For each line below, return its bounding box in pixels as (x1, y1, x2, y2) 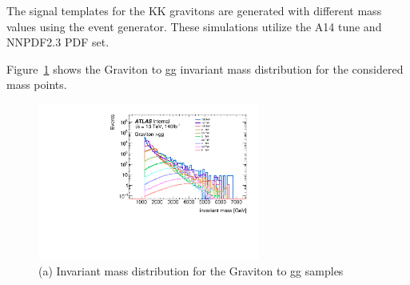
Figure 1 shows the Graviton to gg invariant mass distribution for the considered (6, 60, 404, 77)
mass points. (6, 76, 67, 93)
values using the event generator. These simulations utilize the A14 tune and (6, 18, 382, 34)
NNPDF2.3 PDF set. (6, 34, 109, 50)
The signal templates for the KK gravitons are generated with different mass (6, 2, 382, 18)
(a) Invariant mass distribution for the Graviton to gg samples (38, 263, 344, 279)
